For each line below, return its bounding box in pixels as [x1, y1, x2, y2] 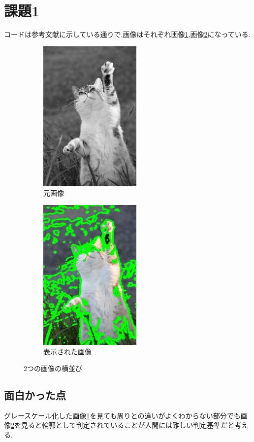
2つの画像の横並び [24, 363, 82, 373]
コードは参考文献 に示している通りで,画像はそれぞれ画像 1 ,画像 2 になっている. [4, 29, 251, 39]
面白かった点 [4, 387, 66, 402]
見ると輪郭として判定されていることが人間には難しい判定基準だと [21, 420, 235, 430]
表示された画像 [43, 346, 92, 357]
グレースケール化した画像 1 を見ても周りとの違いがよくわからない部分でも [4, 410, 241, 420]
